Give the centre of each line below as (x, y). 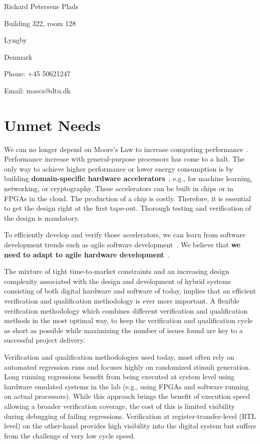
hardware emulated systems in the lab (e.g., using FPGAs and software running (126, 386)
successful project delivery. (45, 340)
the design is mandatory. (42, 217)
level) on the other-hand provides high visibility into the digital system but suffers (130, 426)
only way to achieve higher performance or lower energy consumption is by (119, 168)
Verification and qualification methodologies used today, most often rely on (119, 356)
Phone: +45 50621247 (37, 73)
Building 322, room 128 (40, 23)
